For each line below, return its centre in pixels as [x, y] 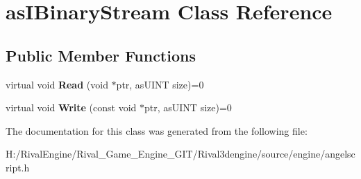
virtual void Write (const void [71, 107]
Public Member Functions [101, 55]
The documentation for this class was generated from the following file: [157, 130]
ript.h [18, 167]
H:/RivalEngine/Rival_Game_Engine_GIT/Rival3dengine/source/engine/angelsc [180, 154]
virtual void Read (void [57, 84]
